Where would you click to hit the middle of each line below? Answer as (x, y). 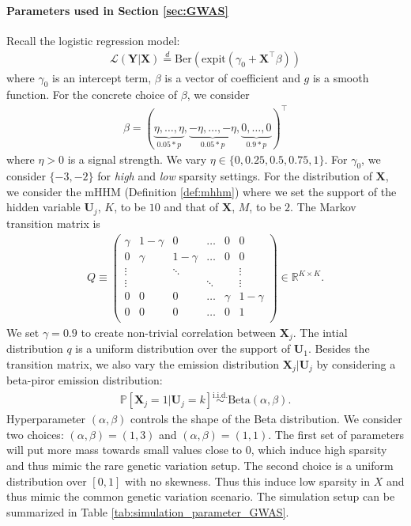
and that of (191, 207)
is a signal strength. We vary (137, 159)
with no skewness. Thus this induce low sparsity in (247, 481)
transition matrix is (53, 223)
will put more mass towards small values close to (124, 450)
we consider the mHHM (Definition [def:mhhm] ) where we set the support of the (202, 191)
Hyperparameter (46, 419)
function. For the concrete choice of (92, 95)
